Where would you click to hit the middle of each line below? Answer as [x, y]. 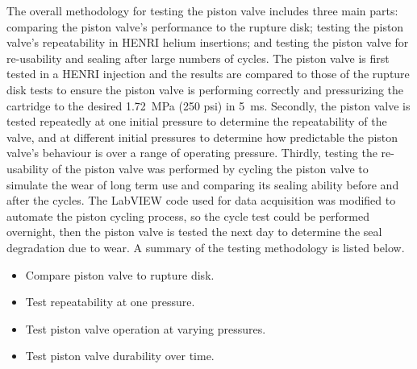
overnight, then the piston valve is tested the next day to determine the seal [194, 232]
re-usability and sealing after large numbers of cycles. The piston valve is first [198, 58]
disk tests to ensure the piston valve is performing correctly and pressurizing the [205, 89]
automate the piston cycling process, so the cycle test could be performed [188, 216]
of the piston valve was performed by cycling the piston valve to [210, 168]
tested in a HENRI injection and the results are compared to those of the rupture [208, 74]
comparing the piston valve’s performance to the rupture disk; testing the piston [205, 26]
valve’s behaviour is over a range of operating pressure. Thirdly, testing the [192, 153]
